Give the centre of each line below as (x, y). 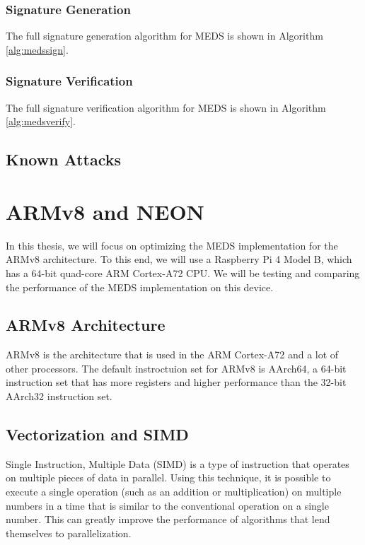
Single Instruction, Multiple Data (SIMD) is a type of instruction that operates (178, 463)
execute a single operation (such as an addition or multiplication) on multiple (174, 492)
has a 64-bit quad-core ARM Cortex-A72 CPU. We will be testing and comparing (183, 272)
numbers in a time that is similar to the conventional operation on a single (167, 505)
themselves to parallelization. (69, 533)
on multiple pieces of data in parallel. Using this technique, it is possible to (168, 477)
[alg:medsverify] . (41, 121)
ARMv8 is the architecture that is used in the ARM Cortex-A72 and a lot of (172, 354)
